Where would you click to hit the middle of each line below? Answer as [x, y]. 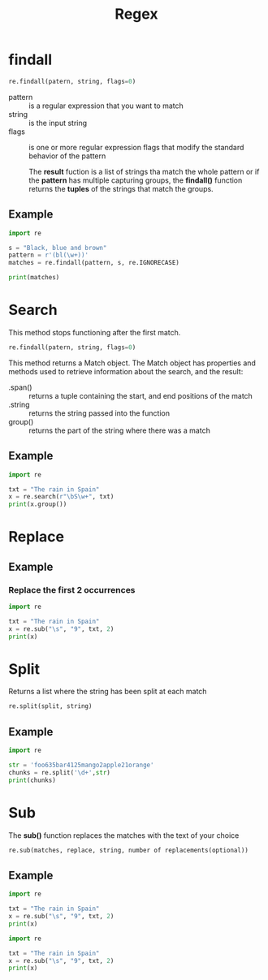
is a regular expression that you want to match [106, 106]
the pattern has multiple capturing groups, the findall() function [136, 180]
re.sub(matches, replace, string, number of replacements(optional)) [129, 850]
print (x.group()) [38, 504]
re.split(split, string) [50, 706]
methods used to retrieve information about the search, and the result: [126, 371]
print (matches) [34, 278]
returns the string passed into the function [99, 413]
